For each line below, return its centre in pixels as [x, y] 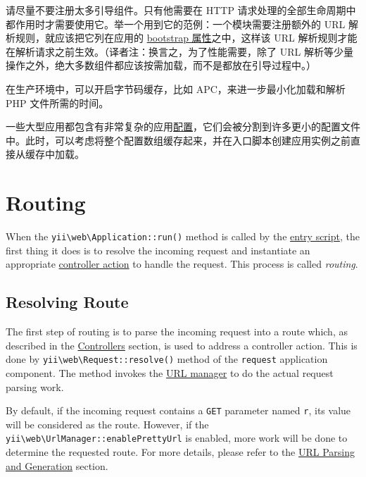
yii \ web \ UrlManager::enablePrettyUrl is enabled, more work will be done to [177, 438]
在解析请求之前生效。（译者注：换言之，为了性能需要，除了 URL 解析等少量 [179, 51]
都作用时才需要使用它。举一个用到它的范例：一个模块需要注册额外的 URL [176, 24]
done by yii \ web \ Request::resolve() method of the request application [167, 359]
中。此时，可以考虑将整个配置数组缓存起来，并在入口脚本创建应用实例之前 [178, 140]
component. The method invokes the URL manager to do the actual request [170, 372]
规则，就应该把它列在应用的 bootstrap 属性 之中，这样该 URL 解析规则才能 [186, 38]
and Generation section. [57, 465]
